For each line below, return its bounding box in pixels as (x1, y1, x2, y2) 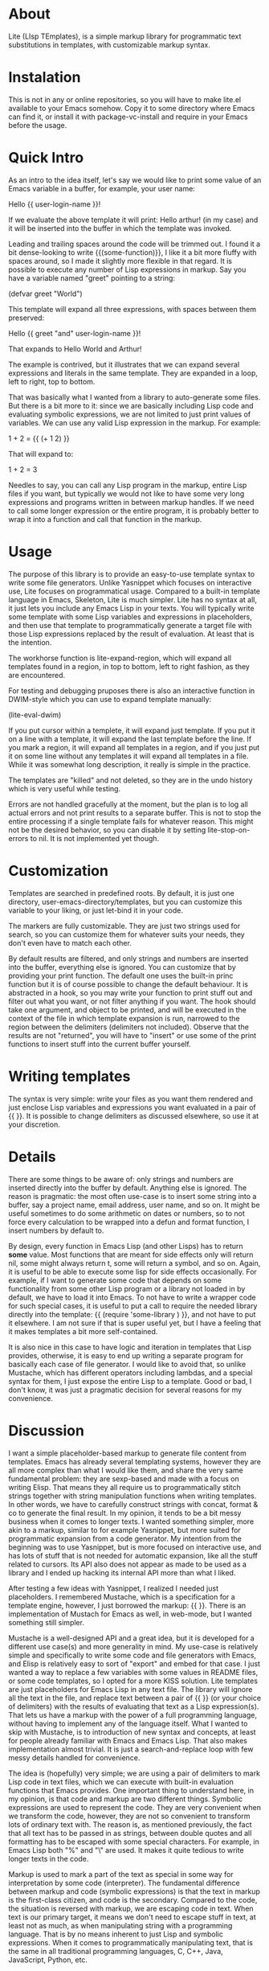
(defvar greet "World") (8, 289, 83, 298)
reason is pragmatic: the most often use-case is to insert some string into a (8, 1191, 257, 1201)
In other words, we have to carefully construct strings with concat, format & (8, 1499, 259, 1509)
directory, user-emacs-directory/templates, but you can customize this (8, 897, 243, 906)
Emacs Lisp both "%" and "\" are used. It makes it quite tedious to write (8, 1845, 244, 1854)
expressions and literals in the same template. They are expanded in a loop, (8, 368, 259, 378)
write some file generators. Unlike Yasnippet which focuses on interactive (8, 577, 252, 587)
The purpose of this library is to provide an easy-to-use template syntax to (8, 569, 255, 579)
